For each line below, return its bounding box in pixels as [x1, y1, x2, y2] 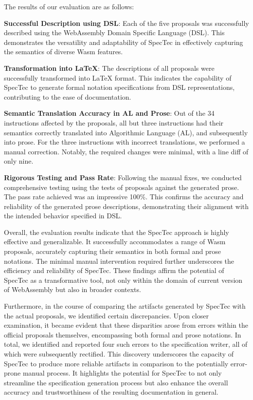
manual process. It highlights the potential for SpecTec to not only [22, 368, 222, 378]
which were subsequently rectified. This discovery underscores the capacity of [4, 349, 234, 358]
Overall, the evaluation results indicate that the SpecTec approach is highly [4, 227, 229, 237]
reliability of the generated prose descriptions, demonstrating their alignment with [4, 201, 249, 211]
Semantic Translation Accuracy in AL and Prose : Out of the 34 [4, 108, 215, 118]
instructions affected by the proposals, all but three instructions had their [4, 117, 224, 127]
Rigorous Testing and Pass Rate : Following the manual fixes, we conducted [4, 172, 242, 182]
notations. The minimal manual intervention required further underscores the [4, 255, 235, 266]
